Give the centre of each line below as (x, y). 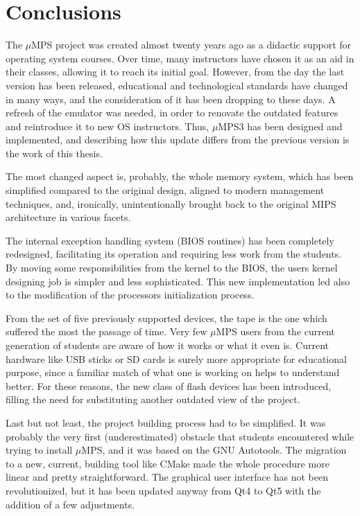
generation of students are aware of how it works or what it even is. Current (168, 345)
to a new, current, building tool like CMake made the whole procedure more (168, 463)
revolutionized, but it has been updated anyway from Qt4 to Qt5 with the (163, 490)
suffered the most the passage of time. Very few (106, 331)
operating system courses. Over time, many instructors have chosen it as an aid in (180, 58)
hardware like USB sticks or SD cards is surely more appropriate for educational (176, 358)
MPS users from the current (275, 331)
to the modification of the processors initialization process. (130, 295)
